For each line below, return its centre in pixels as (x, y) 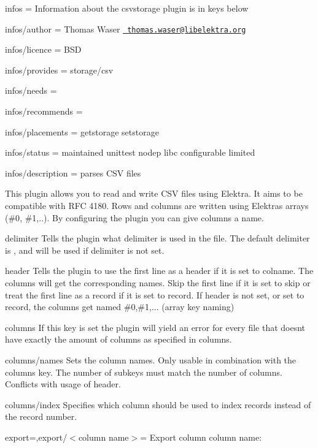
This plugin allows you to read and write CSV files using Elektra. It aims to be (154, 193)
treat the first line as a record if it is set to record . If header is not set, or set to (155, 294)
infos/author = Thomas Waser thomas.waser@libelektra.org (126, 28)
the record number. (41, 416)
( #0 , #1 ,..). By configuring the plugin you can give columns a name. (134, 217)
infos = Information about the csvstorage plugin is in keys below (127, 8)
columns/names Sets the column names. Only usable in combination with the (151, 359)
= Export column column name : (201, 437)
